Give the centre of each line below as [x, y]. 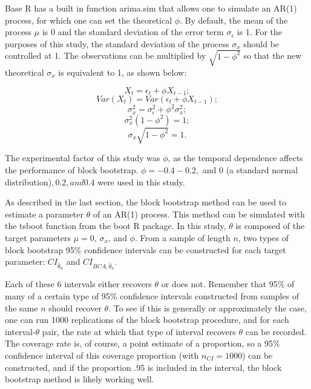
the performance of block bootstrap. [72, 170]
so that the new [273, 55]
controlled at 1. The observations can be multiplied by [106, 55]
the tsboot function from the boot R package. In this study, [116, 226]
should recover [75, 308]
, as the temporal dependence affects [235, 158]
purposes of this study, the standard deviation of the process [117, 43]
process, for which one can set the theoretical [89, 20]
